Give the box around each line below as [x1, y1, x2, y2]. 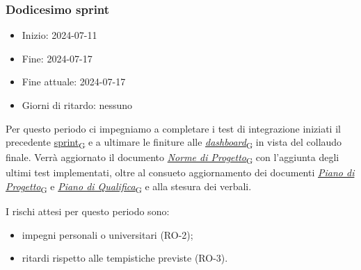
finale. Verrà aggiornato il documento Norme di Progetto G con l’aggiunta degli [6, 150, 339, 167]
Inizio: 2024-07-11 [22, 28, 97, 42]
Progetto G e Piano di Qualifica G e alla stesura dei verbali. [6, 179, 252, 195]
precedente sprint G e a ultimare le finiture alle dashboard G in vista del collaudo [6, 135, 342, 151]
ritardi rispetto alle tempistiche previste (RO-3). [22, 251, 228, 265]
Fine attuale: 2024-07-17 [22, 74, 126, 89]
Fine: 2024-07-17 [22, 51, 93, 65]
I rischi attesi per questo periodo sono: [6, 204, 170, 219]
